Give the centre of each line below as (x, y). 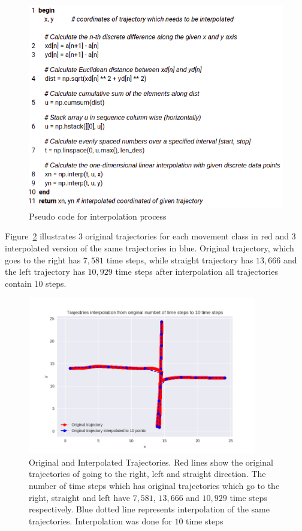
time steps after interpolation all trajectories (197, 271)
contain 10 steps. (36, 283)
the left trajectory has (45, 271)
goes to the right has (43, 259)
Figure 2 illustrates (40, 236)
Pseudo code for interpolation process (98, 216)
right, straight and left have (79, 497)
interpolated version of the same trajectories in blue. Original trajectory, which (150, 248)
